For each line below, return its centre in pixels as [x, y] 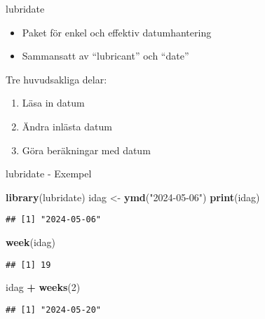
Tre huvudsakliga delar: [56, 79]
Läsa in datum [53, 103]
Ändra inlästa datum [67, 126]
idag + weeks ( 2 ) [43, 287]
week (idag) [31, 242]
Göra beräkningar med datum [86, 150]
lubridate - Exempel [49, 174]
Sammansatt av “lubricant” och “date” [106, 56]
